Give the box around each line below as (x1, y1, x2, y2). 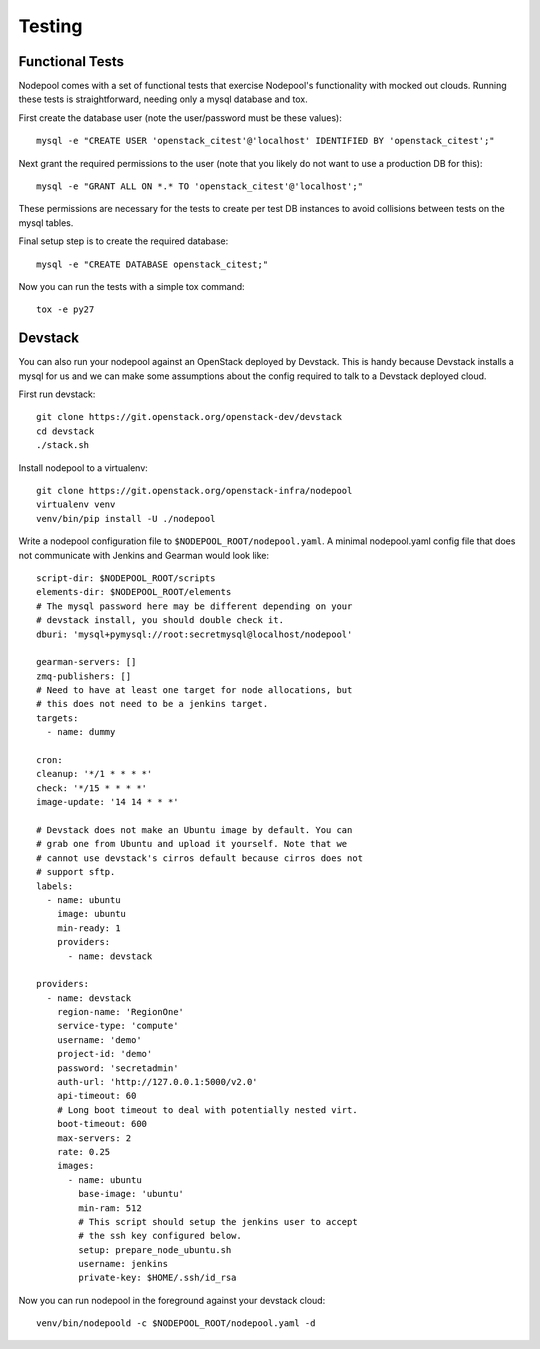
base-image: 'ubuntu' (78, 1188, 185, 1200)
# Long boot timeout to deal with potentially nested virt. (56, 1104, 359, 1115)
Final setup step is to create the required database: (18, 235, 229, 247)
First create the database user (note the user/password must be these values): (18, 111, 342, 124)
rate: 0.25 (56, 1146, 111, 1157)
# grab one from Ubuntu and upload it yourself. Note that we (36, 838, 348, 850)
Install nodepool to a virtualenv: (18, 461, 149, 474)
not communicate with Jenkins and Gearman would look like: (18, 549, 270, 561)
